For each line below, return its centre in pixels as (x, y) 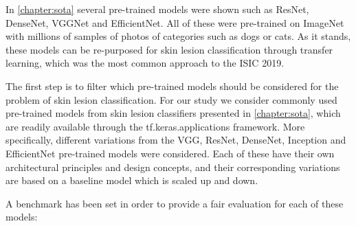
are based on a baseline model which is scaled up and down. (132, 180)
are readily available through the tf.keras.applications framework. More (155, 126)
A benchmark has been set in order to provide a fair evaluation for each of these (175, 203)
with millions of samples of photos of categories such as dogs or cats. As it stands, (178, 36)
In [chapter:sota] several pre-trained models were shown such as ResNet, (157, 9)
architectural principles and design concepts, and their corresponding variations (173, 167)
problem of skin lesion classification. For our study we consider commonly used (171, 99)
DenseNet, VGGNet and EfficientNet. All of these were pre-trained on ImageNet (175, 22)
